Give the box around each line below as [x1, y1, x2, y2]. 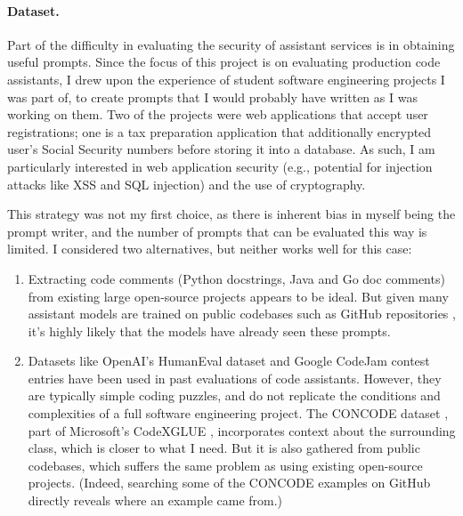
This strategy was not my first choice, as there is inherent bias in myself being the [7, 205, 456, 223]
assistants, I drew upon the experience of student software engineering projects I [7, 69, 445, 88]
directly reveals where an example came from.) [28, 491, 283, 510]
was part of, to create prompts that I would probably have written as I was [7, 87, 418, 106]
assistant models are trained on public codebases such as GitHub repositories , [28, 304, 456, 323]
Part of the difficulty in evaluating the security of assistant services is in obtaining [7, 35, 455, 53]
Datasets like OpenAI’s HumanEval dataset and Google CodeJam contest [28, 351, 430, 370]
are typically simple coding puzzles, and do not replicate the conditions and [28, 386, 441, 405]
